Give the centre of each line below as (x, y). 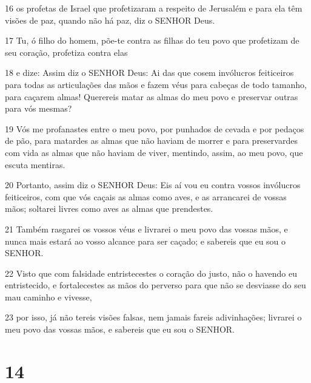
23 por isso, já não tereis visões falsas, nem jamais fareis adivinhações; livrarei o (153, 317)
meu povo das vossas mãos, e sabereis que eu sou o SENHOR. (120, 329)
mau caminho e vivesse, (48, 297)
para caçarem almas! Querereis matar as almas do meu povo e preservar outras (152, 96)
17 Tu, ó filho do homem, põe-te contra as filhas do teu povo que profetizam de (152, 40)
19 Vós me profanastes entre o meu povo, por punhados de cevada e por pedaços (155, 128)
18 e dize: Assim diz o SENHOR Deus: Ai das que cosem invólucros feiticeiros (149, 73)
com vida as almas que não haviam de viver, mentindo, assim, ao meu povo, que (154, 152)
